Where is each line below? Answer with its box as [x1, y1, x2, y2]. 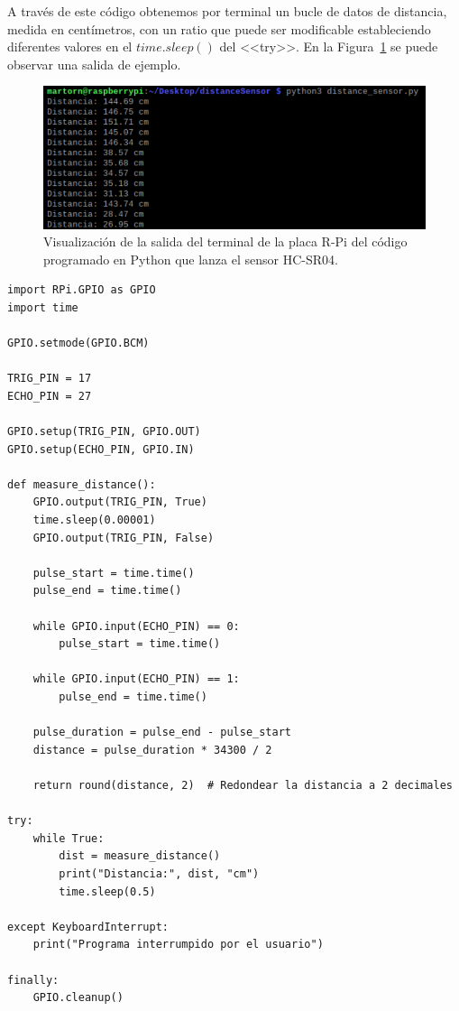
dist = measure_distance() [59, 849, 221, 863]
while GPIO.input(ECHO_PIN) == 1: [32, 672, 240, 686]
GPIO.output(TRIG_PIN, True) [32, 496, 207, 509]
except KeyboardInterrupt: [7, 920, 169, 933]
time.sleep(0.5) [59, 885, 156, 898]
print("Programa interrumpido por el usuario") [32, 938, 324, 951]
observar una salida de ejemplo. [7, 54, 181, 73]
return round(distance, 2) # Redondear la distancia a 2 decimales [32, 778, 453, 792]
